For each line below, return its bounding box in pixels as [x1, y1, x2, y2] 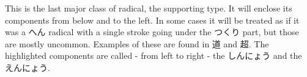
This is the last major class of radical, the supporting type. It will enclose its [5, 2, 292, 14]
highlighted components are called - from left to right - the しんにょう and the [5, 49, 302, 62]
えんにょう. [5, 61, 50, 73]
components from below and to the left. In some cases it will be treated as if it [5, 13, 300, 26]
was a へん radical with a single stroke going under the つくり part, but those [5, 25, 299, 38]
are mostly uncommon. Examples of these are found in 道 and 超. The [5, 37, 269, 50]
